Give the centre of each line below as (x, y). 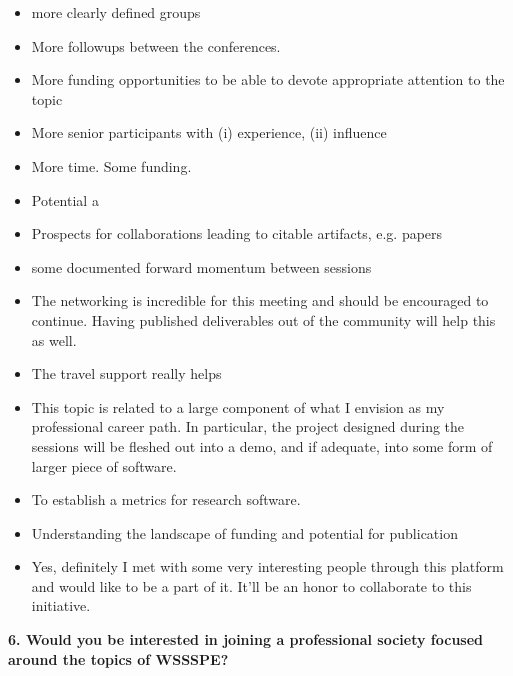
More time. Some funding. (111, 165)
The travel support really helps (126, 373)
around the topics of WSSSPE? (118, 658)
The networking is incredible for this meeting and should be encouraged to (260, 300)
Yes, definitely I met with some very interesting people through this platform (267, 566)
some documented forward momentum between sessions (201, 266)
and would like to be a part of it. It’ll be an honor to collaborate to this (251, 585)
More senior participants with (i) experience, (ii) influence (209, 132)
